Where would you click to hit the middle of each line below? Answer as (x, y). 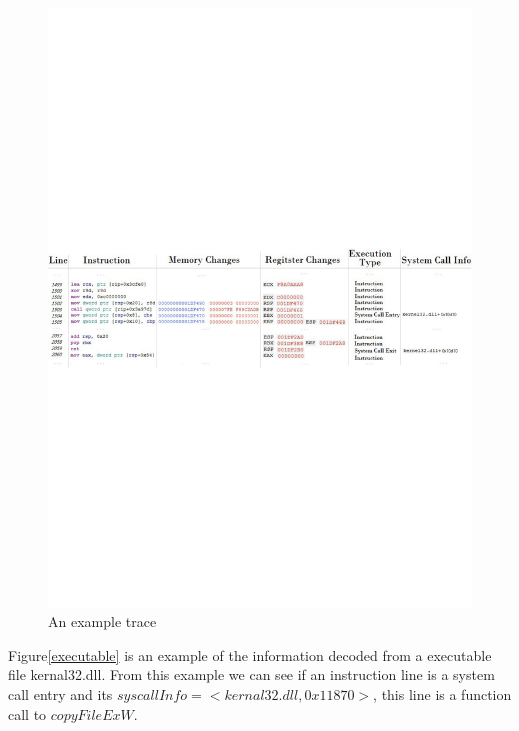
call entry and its (60, 694)
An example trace (102, 621)
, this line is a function (442, 694)
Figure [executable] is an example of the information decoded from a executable (250, 654)
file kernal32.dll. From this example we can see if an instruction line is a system (251, 674)
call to (27, 713)
